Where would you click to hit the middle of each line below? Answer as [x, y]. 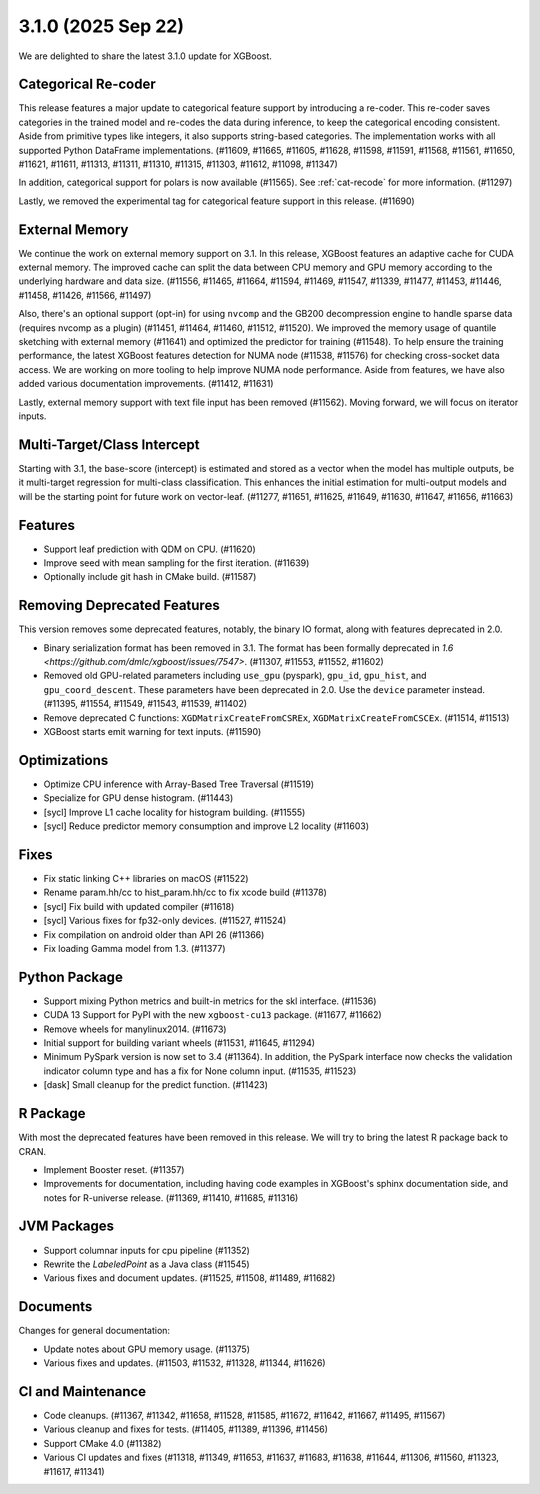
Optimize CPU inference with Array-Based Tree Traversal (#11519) [179, 784]
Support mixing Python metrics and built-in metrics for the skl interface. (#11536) [210, 1001]
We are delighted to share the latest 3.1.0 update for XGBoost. [145, 56]
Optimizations [63, 760]
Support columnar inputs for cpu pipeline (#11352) [146, 1250]
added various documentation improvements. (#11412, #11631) [146, 384]
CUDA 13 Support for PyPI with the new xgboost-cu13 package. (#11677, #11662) [212, 1015]
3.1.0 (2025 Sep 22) [101, 26]
